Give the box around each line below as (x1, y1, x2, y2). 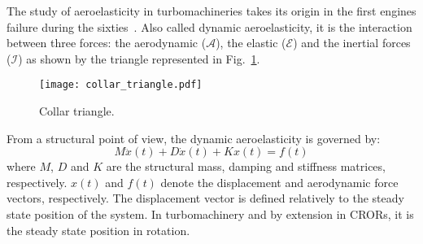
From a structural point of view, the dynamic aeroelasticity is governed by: (7, 129, 381, 146)
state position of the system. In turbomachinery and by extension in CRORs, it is (7, 206, 414, 222)
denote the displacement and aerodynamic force (160, 173, 399, 190)
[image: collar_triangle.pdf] (39, 79, 203, 91)
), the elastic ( (216, 34, 286, 51)
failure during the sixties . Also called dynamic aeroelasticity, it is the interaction (7, 18, 412, 35)
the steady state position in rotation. (7, 221, 190, 238)
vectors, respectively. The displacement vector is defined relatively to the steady (7, 190, 404, 207)
